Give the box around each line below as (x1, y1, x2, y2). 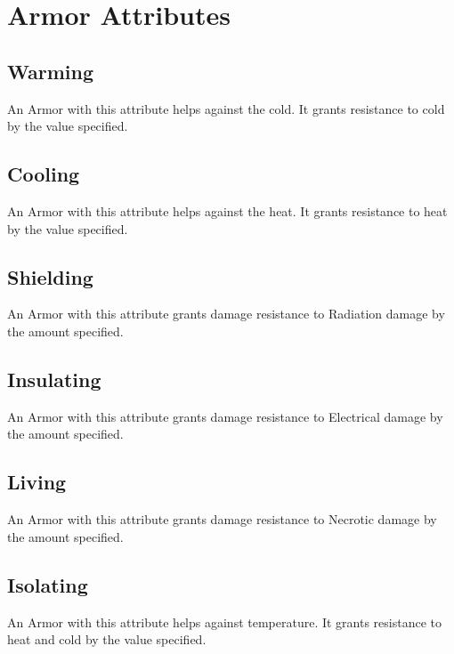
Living (7, 468, 67, 496)
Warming (7, 57, 93, 85)
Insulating (7, 365, 101, 392)
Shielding (7, 262, 93, 290)
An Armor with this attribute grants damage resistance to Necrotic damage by (7, 510, 437, 529)
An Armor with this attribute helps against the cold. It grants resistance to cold (7, 99, 445, 117)
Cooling (7, 160, 80, 188)
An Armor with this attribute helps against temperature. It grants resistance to (7, 612, 442, 631)
